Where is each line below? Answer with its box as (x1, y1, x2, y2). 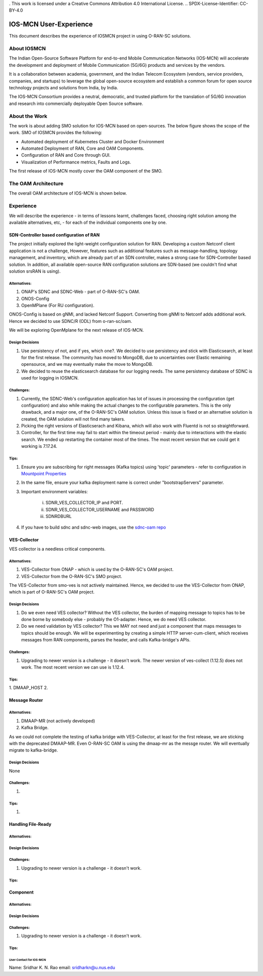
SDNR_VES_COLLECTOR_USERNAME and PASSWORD (45, 506, 154, 512)
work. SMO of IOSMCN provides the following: (9, 130, 102, 136)
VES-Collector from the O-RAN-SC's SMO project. (21, 573, 122, 579)
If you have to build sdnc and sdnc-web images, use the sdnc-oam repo (21, 524, 166, 530)
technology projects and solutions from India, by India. (9, 85, 118, 90)
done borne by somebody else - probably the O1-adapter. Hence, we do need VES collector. (21, 617, 207, 622)
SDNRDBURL (45, 513, 72, 519)
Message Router (9, 697, 43, 703)
